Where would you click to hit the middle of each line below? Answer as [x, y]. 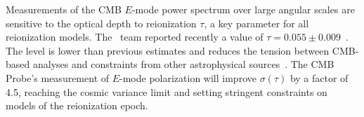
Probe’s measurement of [58, 77]
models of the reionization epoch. [77, 105]
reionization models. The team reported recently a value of [135, 37]
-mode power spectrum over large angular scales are [243, 9]
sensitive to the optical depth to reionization [101, 23]
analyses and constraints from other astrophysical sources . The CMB [183, 64]
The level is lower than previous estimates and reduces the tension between [168, 50]
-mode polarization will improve [188, 77]
